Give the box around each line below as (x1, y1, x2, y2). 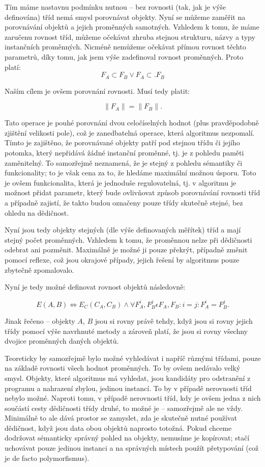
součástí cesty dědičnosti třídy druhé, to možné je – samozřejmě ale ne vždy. (5, 402, 243, 413)
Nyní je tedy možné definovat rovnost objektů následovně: (5, 281, 186, 292)
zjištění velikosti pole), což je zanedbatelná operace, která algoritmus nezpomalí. (5, 127, 255, 138)
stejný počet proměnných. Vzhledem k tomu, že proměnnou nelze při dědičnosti (5, 234, 252, 245)
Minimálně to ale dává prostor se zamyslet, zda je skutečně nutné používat (5, 412, 237, 423)
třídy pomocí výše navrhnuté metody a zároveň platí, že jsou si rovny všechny (5, 325, 248, 336)
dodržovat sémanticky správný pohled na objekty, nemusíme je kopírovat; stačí (5, 432, 250, 443)
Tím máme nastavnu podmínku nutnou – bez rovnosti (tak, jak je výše (5, 2, 226, 12)
